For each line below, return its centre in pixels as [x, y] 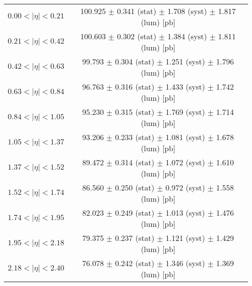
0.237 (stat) [135, 238]
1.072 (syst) [185, 162]
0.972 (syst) [185, 187]
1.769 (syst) [185, 112]
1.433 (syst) [185, 87]
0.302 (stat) [137, 36]
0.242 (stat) [135, 263]
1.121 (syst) [185, 238]
